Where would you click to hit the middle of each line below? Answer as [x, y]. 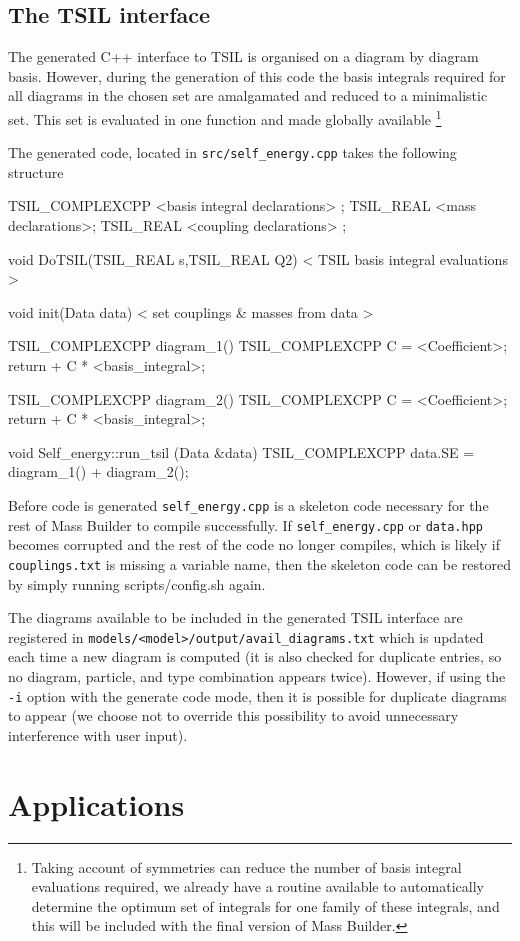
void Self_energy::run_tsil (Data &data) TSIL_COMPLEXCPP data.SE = [241, 451]
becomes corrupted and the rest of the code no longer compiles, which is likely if [254, 544]
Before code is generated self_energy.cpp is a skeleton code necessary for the [248, 505]
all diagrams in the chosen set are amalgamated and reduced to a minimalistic [248, 95]
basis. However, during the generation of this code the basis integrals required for [257, 75]
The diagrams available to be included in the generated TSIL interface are [235, 617]
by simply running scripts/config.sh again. [137, 583]
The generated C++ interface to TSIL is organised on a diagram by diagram [243, 56]
